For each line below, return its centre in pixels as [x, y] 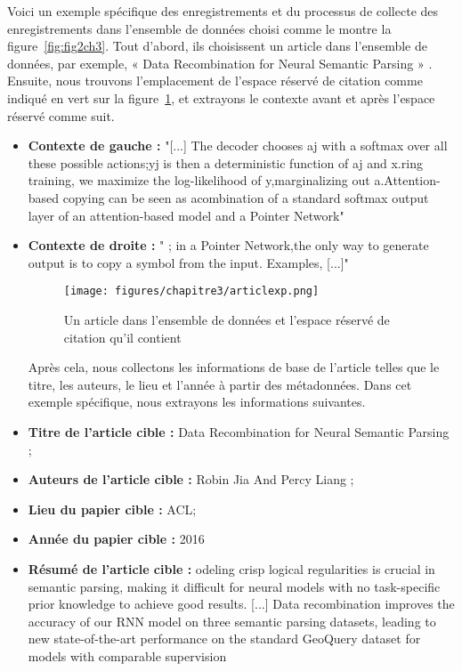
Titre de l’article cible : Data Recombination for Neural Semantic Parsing [239, 431]
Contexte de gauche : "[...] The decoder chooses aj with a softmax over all [238, 146]
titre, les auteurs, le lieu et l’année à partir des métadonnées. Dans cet [220, 384]
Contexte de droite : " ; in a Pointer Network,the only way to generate [228, 245]
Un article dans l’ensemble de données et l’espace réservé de [227, 319]
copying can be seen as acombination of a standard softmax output [246, 197]
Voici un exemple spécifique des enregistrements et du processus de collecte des [223, 11]
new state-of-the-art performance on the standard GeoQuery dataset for [224, 639]
